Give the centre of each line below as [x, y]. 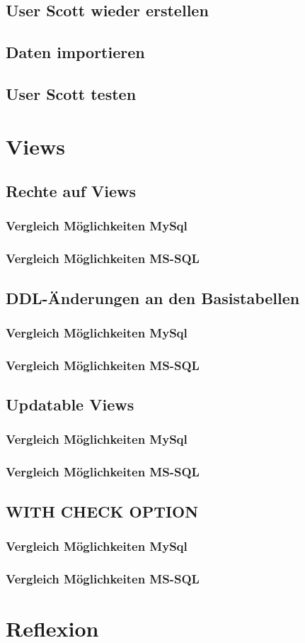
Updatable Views [70, 404]
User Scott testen [71, 93]
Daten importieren [75, 52]
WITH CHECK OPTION [102, 511]
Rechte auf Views [71, 191]
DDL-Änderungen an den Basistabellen [153, 297]
